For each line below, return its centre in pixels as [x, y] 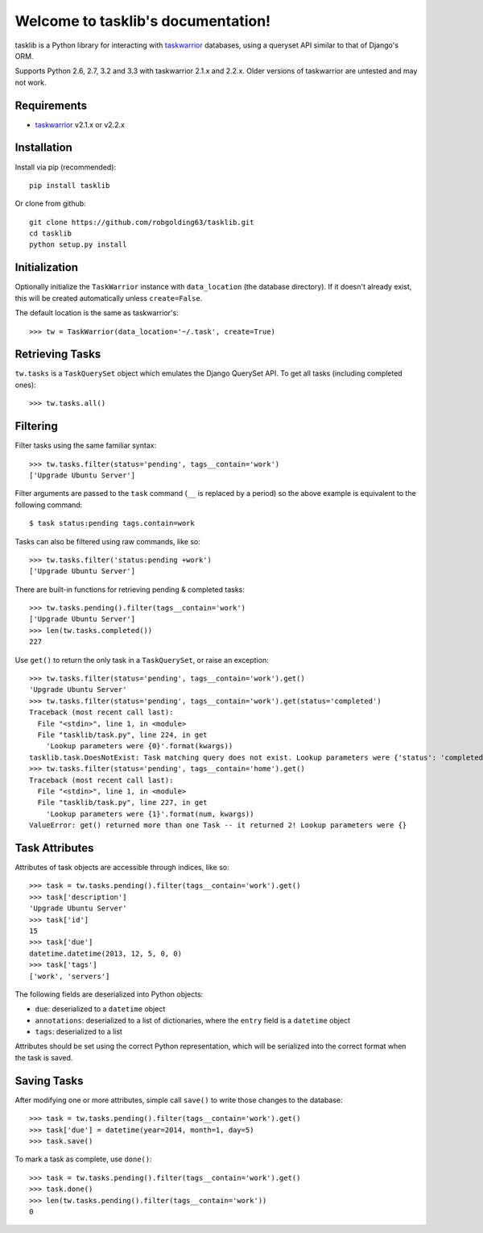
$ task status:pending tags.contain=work [112, 523]
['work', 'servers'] [70, 976]
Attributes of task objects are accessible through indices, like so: [122, 867]
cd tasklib [51, 233]
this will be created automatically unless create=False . [109, 298]
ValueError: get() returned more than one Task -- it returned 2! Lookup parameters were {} [218, 825]
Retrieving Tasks [58, 354]
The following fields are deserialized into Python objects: [109, 994]
